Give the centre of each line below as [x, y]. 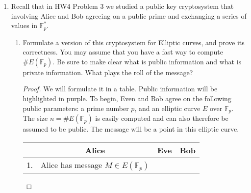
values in [24, 25]
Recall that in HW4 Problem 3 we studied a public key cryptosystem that [122, 6]
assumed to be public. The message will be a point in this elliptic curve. [131, 129]
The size [35, 118]
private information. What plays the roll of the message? [108, 72]
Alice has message [72, 165]
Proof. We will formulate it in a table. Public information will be [120, 89]
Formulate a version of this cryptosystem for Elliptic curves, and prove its [134, 42]
